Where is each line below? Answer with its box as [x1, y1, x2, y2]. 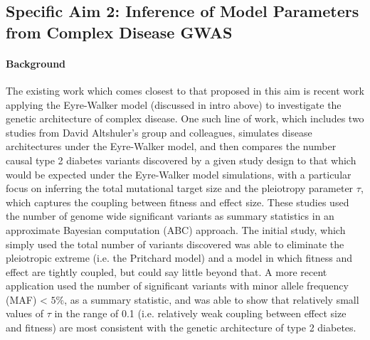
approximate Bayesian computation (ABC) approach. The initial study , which [6, 222, 346, 237]
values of [6, 306, 43, 321]
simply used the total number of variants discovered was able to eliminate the [6, 236, 344, 251]
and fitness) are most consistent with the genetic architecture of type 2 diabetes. [6, 320, 356, 335]
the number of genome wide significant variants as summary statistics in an [6, 208, 334, 223]
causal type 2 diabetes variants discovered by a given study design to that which [6, 152, 356, 167]
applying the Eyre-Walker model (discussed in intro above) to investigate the [6, 97, 342, 112]
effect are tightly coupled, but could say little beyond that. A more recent [6, 264, 327, 279]
